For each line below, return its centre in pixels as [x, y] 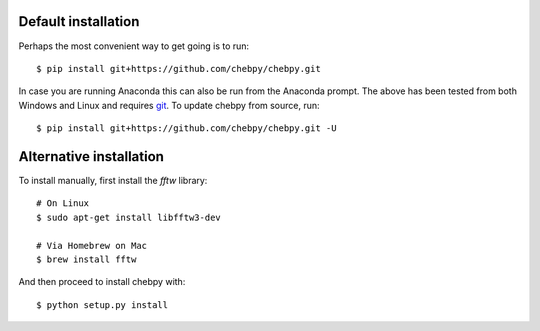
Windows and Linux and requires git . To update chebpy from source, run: [169, 105]
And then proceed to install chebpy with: [102, 282]
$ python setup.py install [102, 304]
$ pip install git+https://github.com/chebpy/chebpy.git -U [186, 128]
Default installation [79, 21]
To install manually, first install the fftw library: [113, 180]
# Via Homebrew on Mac [92, 245]
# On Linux [63, 203]
